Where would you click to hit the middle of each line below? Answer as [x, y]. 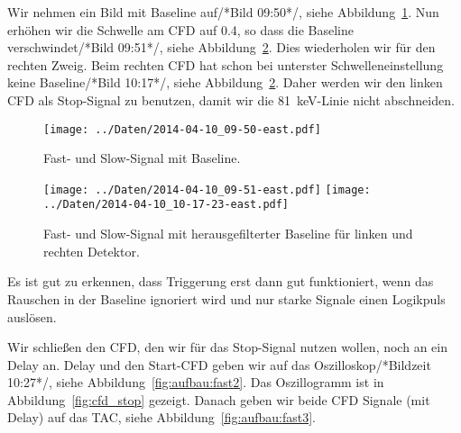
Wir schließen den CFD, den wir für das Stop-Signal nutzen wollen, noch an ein [227, 347]
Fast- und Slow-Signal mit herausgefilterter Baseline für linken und [228, 234]
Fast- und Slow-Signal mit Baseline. [142, 158]
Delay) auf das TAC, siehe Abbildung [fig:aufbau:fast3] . [161, 417]
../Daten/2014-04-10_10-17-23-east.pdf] [166, 205]
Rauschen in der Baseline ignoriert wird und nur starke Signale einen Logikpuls [226, 298]
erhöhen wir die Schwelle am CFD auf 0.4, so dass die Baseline [180, 29]
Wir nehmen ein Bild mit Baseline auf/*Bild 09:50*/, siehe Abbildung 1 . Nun [223, 12]
